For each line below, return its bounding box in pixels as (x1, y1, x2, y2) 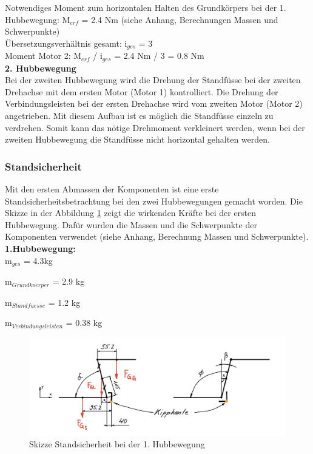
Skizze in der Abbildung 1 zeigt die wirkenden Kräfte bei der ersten (5, 206, 257, 219)
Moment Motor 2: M (5, 49, 82, 62)
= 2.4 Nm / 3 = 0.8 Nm (114, 49, 204, 62)
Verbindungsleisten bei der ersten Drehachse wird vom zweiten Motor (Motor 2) (5, 97, 303, 110)
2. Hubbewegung (5, 61, 76, 74)
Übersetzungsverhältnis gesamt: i (5, 36, 127, 49)
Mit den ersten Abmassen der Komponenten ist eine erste (5, 183, 219, 195)
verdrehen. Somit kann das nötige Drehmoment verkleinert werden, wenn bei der (5, 121, 305, 134)
